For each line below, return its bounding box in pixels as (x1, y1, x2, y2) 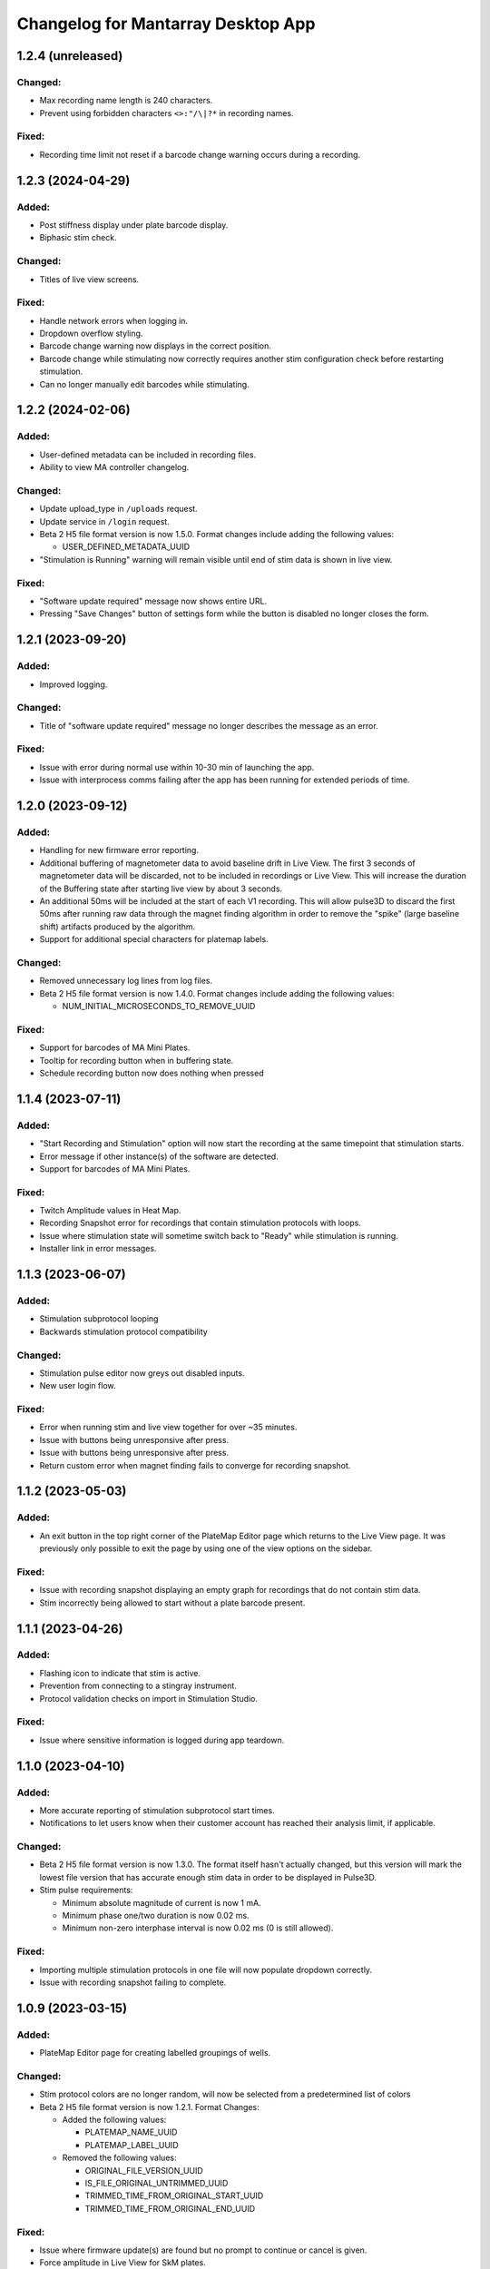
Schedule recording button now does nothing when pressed (39, 1067, 264, 1078)
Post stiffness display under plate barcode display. (39, 220, 229, 231)
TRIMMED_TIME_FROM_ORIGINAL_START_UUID (84, 2190, 264, 2201)
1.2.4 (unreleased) (16, 48, 123, 64)
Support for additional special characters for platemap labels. (39, 934, 269, 945)
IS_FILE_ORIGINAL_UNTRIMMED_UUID (84, 2177, 229, 2188)
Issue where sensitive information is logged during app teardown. (39, 1734, 285, 1745)
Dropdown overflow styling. (39, 328, 143, 339)
